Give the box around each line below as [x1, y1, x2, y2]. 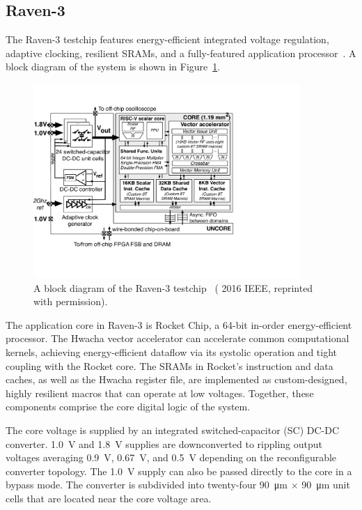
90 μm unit [301, 477, 350, 492]
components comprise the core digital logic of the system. [6, 399, 251, 414]
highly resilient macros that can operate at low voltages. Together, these [6, 385, 314, 400]
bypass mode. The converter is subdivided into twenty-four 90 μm [6, 477, 288, 492]
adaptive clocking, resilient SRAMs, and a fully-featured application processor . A [6, 45, 356, 60]
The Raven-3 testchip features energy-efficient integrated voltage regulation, [6, 32, 329, 47]
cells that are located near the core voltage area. [6, 491, 212, 505]
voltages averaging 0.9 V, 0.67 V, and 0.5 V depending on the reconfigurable [6, 450, 337, 465]
